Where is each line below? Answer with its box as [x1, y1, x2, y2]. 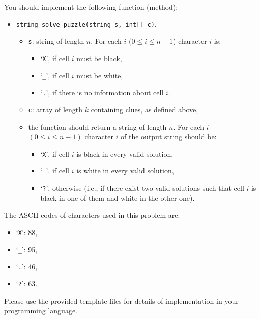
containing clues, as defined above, [91, 104, 198, 114]
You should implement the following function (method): [4, 2, 178, 12]
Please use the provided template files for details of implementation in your [4, 295, 239, 306]
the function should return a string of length [28, 121, 167, 132]
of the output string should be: [121, 131, 217, 142]
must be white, [76, 70, 123, 80]
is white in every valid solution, [76, 165, 174, 176]
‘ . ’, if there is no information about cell [40, 87, 164, 98]
